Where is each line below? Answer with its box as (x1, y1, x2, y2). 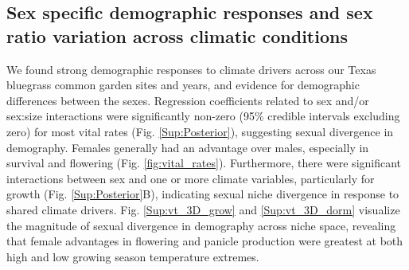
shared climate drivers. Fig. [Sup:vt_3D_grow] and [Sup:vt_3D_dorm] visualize (6, 201, 400, 217)
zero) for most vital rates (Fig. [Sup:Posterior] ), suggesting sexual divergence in (6, 123, 394, 139)
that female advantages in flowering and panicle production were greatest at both (6, 233, 403, 249)
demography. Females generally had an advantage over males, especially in (6, 139, 369, 155)
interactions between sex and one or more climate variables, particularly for (6, 170, 375, 186)
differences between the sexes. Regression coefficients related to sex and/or (6, 92, 369, 108)
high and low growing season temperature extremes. (6, 248, 259, 264)
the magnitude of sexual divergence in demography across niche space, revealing (6, 217, 396, 233)
